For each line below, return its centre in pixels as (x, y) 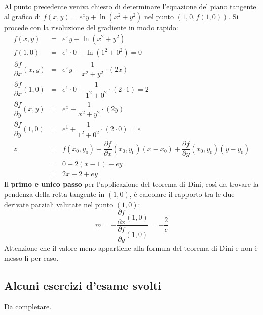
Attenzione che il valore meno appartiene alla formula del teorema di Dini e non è (131, 248)
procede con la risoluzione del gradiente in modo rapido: (91, 27)
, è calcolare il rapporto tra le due (182, 194)
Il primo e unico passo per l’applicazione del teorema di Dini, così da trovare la (131, 184)
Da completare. (28, 306)
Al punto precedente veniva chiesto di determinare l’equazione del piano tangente (130, 6)
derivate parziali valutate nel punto (59, 204)
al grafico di (23, 16)
